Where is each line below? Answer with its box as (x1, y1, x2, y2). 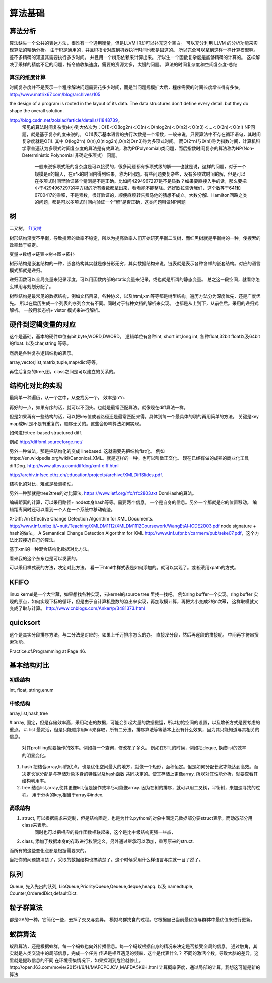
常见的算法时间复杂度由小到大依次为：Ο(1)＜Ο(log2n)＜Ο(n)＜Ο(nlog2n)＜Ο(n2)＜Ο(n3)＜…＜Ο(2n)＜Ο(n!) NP (22, 124, 251, 130)
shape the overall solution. (9, 107, 64, 113)
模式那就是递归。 (9, 267, 45, 273)
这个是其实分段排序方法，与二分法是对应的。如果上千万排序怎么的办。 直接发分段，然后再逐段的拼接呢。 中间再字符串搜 (9, 631, 259, 638)
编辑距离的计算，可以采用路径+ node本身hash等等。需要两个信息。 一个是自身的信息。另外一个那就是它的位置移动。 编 (9, 499, 257, 505)
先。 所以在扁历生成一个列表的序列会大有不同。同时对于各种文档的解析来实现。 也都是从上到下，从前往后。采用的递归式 (9, 300, 259, 306)
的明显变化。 (22, 752, 49, 758)
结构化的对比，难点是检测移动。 (9, 481, 76, 487)
